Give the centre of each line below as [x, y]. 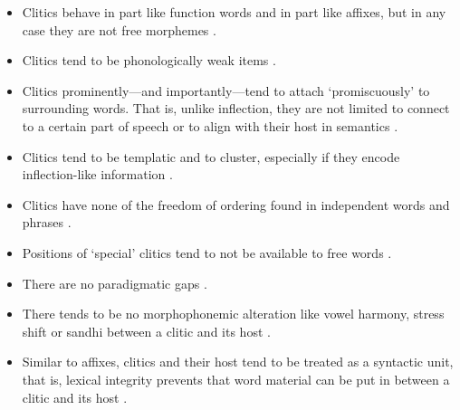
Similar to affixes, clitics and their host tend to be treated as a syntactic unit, [238, 362]
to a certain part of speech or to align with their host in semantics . [210, 125]
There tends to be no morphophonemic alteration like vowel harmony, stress [233, 314]
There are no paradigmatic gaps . [115, 283]
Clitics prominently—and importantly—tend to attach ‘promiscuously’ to [226, 90]
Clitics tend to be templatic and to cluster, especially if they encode [211, 156]
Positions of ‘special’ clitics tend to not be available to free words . [207, 252]
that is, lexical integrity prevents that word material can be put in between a [236, 379]
